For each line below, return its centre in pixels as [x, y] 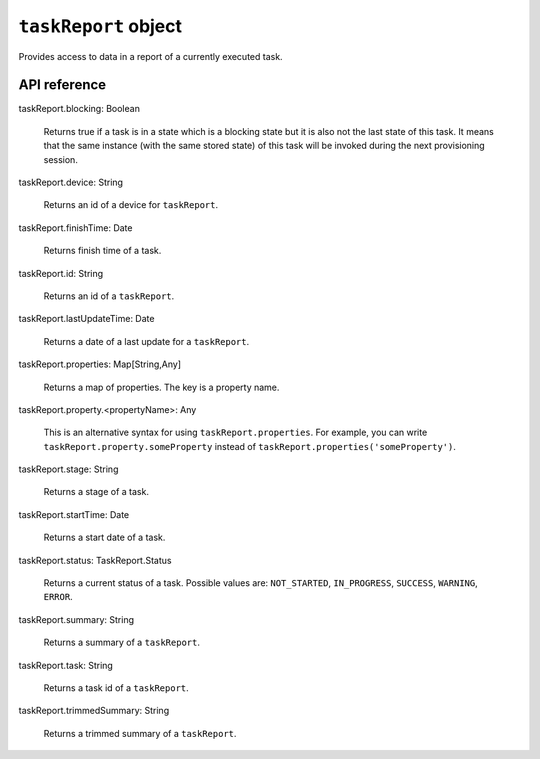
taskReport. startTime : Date [74, 514]
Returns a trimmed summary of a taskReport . [140, 733]
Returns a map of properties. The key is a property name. [161, 387]
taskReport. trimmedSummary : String [94, 711]
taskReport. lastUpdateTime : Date [86, 319]
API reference [62, 85]
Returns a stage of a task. [96, 492]
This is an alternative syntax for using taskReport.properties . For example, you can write [235, 432]
